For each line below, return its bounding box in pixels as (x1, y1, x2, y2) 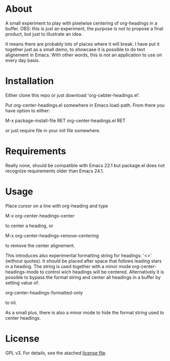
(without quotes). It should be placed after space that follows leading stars (5, 257, 162, 264)
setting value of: (5, 279, 39, 286)
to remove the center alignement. (5, 242, 76, 249)
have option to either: (5, 107, 50, 113)
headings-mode (5, 269, 39, 275)
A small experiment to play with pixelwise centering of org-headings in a (5, 20, 157, 26)
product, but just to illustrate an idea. (5, 31, 83, 37)
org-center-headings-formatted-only (5, 289, 83, 295)
